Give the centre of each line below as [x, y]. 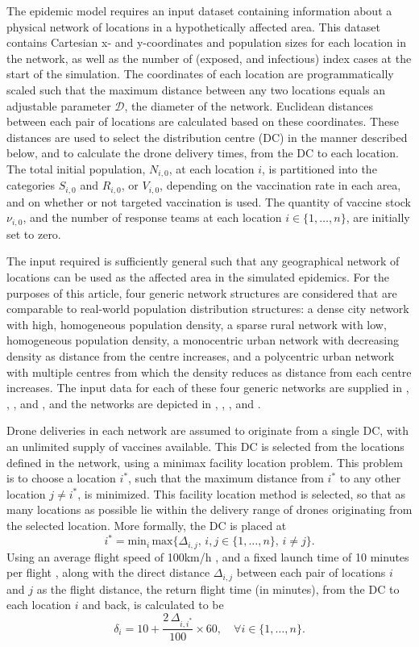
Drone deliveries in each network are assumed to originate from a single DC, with [208, 430]
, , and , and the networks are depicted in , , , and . [134, 403]
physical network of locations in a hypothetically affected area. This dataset [193, 26]
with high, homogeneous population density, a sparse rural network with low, [197, 324]
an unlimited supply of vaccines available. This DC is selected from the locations [205, 447]
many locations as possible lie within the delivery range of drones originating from [209, 509]
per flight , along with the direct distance [108, 572]
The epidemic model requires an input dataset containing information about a [199, 10]
